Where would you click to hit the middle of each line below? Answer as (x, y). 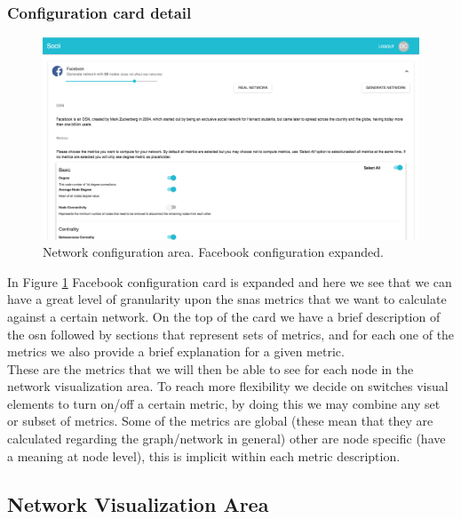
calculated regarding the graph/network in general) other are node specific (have (227, 439)
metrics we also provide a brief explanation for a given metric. (176, 351)
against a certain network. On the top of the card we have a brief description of (224, 316)
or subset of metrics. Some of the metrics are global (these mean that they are (220, 421)
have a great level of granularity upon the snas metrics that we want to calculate (227, 299)
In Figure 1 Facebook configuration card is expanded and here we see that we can (230, 281)
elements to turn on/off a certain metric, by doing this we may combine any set (224, 403)
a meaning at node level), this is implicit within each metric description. (204, 455)
